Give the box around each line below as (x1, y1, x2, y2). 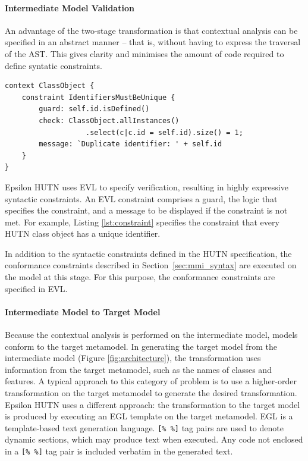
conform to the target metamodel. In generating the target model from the (5, 340, 277, 352)
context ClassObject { (5, 81, 95, 90)
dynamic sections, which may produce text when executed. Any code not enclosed (5, 433, 303, 446)
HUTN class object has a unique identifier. (5, 227, 161, 240)
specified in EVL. (5, 282, 68, 294)
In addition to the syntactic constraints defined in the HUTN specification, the (5, 247, 292, 259)
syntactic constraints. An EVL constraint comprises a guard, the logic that (5, 192, 278, 205)
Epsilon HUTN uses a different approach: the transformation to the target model (5, 398, 300, 410)
